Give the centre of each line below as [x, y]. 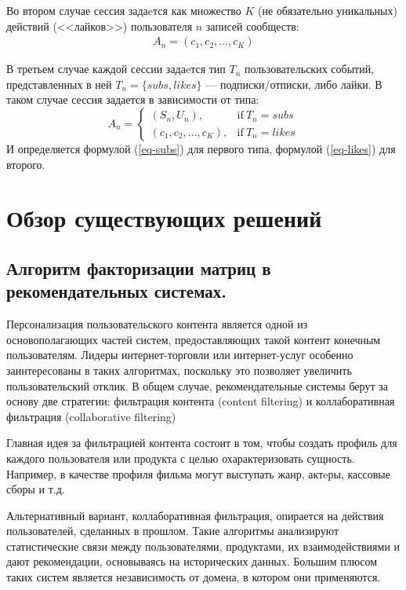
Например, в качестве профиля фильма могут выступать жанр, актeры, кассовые [198, 473]
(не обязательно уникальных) [328, 10]
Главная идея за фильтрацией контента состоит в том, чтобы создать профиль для [202, 443]
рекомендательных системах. [117, 291]
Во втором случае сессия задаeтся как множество [124, 10]
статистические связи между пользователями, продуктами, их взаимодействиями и [203, 546]
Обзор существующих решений [164, 218]
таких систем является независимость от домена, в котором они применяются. [194, 577]
